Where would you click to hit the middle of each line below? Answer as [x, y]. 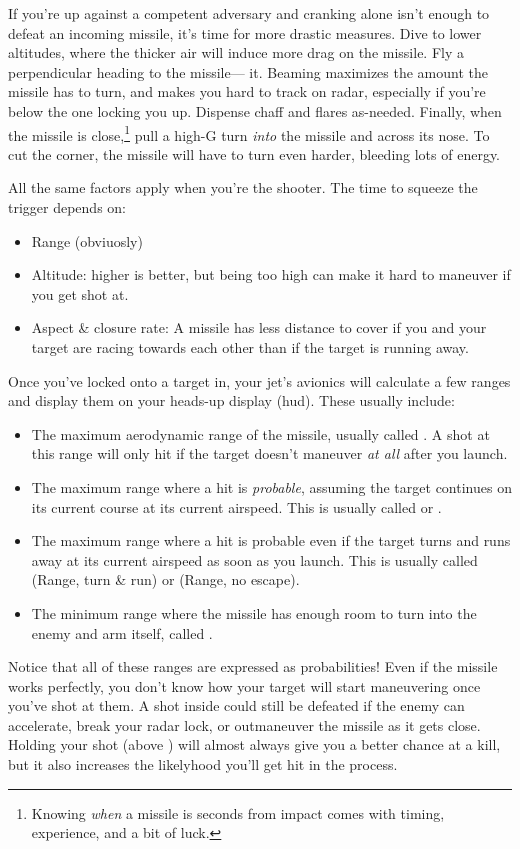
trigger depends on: [67, 207]
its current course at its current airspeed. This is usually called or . [236, 506]
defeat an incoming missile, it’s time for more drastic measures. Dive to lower [245, 32]
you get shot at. [80, 293]
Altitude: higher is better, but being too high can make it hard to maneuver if [271, 274]
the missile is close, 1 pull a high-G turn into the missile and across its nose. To [249, 133]
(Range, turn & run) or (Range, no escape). [165, 579]
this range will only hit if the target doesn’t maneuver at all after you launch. [269, 453]
